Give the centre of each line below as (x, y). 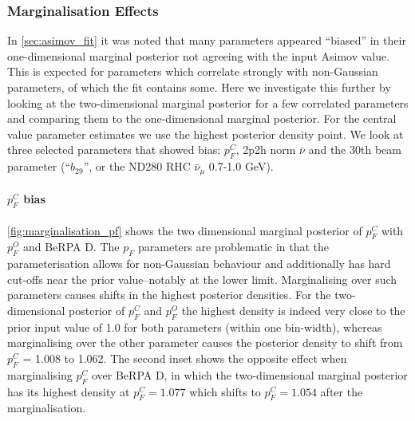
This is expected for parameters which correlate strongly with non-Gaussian (193, 71)
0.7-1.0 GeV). (241, 166)
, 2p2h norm (266, 150)
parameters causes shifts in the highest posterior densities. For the (169, 295)
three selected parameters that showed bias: (114, 150)
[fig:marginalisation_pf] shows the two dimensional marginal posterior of (185, 230)
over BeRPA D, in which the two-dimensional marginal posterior (249, 374)
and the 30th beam (355, 150)
